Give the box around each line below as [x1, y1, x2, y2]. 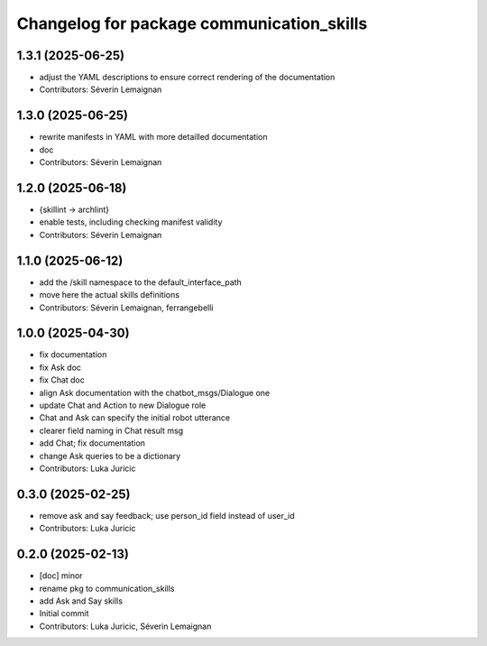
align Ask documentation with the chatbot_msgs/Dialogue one [39, 387, 271, 398]
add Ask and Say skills [39, 595, 124, 606]
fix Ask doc [39, 362, 81, 373]
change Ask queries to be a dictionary [39, 450, 181, 461]
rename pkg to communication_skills [39, 583, 175, 594]
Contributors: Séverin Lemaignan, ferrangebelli [39, 302, 214, 313]
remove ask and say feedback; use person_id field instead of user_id [39, 510, 295, 521]
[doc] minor [39, 570, 83, 581]
